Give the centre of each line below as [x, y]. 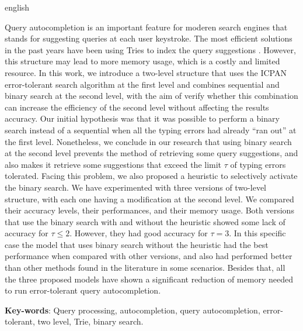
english [17, 7]
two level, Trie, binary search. [90, 321]
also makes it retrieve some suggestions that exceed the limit [113, 164]
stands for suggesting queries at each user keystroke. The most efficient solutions [149, 38]
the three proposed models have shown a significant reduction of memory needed [149, 279]
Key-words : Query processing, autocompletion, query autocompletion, [133, 310]
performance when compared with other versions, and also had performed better [149, 256]
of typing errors [258, 164]
